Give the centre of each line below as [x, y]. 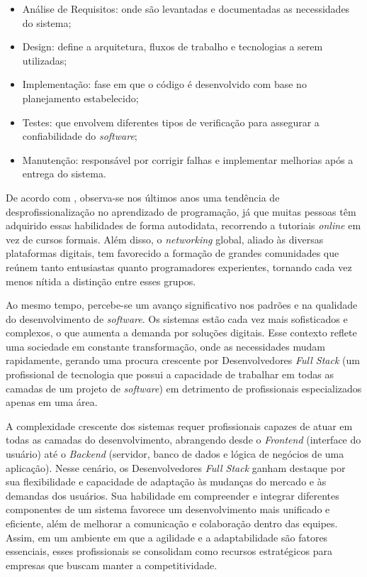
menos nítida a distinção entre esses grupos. [101, 281]
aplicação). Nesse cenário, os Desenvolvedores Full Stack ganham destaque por [176, 467]
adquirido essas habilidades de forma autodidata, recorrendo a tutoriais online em [183, 225]
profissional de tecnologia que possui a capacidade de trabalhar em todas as [170, 374]
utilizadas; [45, 60]
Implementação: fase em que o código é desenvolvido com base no [164, 84]
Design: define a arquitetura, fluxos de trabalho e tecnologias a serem [173, 46]
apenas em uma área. [52, 402]
